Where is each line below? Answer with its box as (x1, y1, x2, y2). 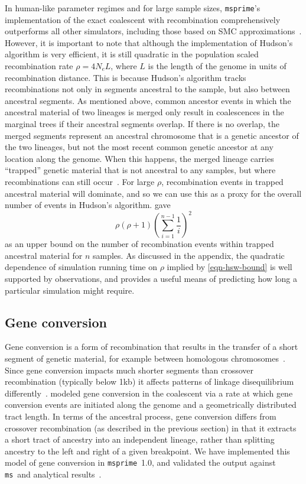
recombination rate (5, 60, 73, 72)
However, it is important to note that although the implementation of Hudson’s (5, 36, 293, 48)
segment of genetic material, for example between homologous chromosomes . (5, 352, 285, 365)
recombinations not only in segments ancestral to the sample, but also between (5, 83, 290, 95)
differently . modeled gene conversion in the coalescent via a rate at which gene (5, 386, 293, 399)
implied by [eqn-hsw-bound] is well (167, 261, 292, 273)
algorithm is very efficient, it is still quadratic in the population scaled (5, 48, 259, 60)
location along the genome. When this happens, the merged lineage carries (5, 152, 274, 164)
